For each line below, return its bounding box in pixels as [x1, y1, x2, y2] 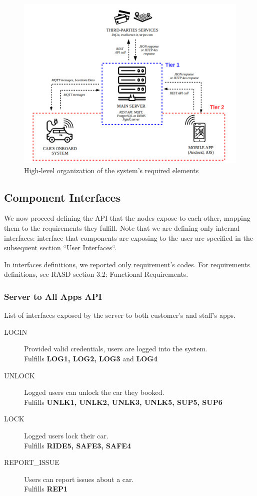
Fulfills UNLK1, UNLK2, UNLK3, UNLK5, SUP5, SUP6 [24, 396, 222, 407]
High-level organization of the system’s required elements [24, 165, 199, 175]
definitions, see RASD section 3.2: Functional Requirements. [4, 269, 188, 279]
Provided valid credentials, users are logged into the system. [24, 343, 208, 354]
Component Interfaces [4, 189, 121, 205]
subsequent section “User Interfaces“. [4, 242, 116, 253]
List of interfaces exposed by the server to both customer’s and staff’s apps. [4, 310, 236, 320]
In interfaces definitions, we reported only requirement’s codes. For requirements [4, 259, 250, 269]
